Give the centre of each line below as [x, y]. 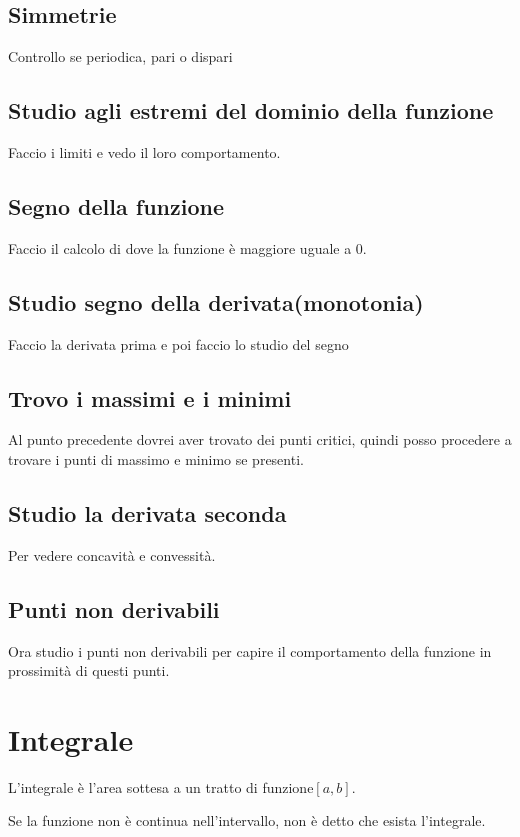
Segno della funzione [116, 205]
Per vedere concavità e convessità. [112, 554]
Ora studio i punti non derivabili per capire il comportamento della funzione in [250, 650]
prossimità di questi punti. [89, 670]
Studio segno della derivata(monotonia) [216, 301]
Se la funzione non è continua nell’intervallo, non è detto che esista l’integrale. [247, 820]
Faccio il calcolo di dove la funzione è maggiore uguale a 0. [187, 247]
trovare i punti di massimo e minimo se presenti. [156, 458]
